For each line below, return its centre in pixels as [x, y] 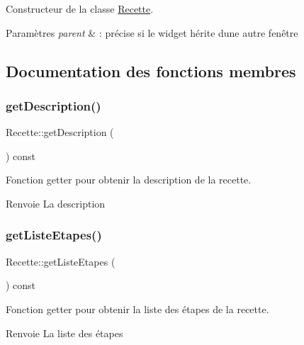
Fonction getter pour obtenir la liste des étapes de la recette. [137, 309]
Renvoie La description [56, 203]
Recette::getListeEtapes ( [61, 261]
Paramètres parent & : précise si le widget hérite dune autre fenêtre [152, 32]
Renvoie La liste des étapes [64, 333]
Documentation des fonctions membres [151, 70]
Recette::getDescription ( [60, 132]
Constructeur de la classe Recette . [80, 9]
